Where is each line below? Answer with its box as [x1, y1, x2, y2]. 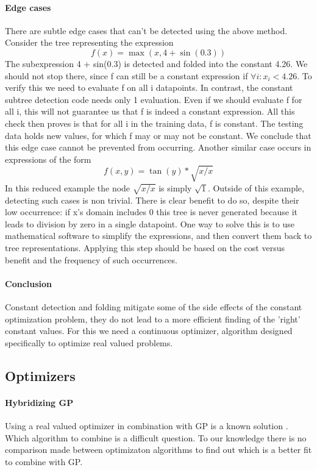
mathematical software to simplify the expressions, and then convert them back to [5, 229, 312, 242]
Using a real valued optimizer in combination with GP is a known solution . [5, 419, 288, 432]
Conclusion [5, 277, 52, 290]
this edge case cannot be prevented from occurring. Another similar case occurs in [5, 141, 312, 154]
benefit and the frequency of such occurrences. [5, 253, 177, 266]
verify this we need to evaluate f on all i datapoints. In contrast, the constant [5, 81, 293, 94]
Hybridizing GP [5, 396, 74, 408]
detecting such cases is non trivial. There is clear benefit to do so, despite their [5, 193, 299, 206]
